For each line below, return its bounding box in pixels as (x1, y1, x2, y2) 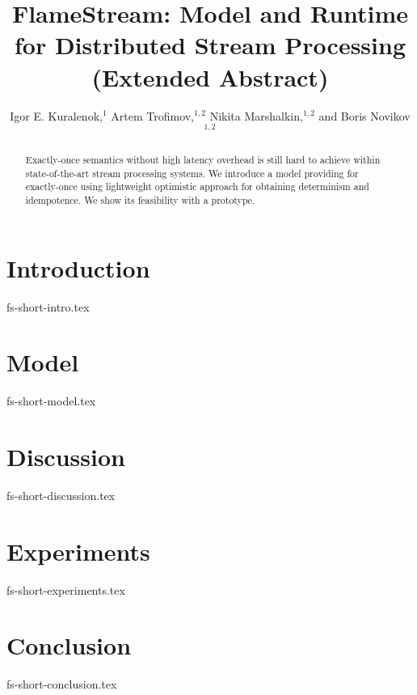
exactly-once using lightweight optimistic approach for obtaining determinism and (25, 180, 369, 193)
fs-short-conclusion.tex (6, 676, 117, 693)
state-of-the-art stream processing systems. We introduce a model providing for (25, 166, 359, 180)
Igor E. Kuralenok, (10, 107, 103, 124)
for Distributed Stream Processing (15, 28, 406, 61)
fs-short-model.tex (6, 392, 96, 409)
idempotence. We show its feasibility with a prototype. (25, 193, 255, 206)
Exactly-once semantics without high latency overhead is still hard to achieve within (25, 152, 381, 166)
